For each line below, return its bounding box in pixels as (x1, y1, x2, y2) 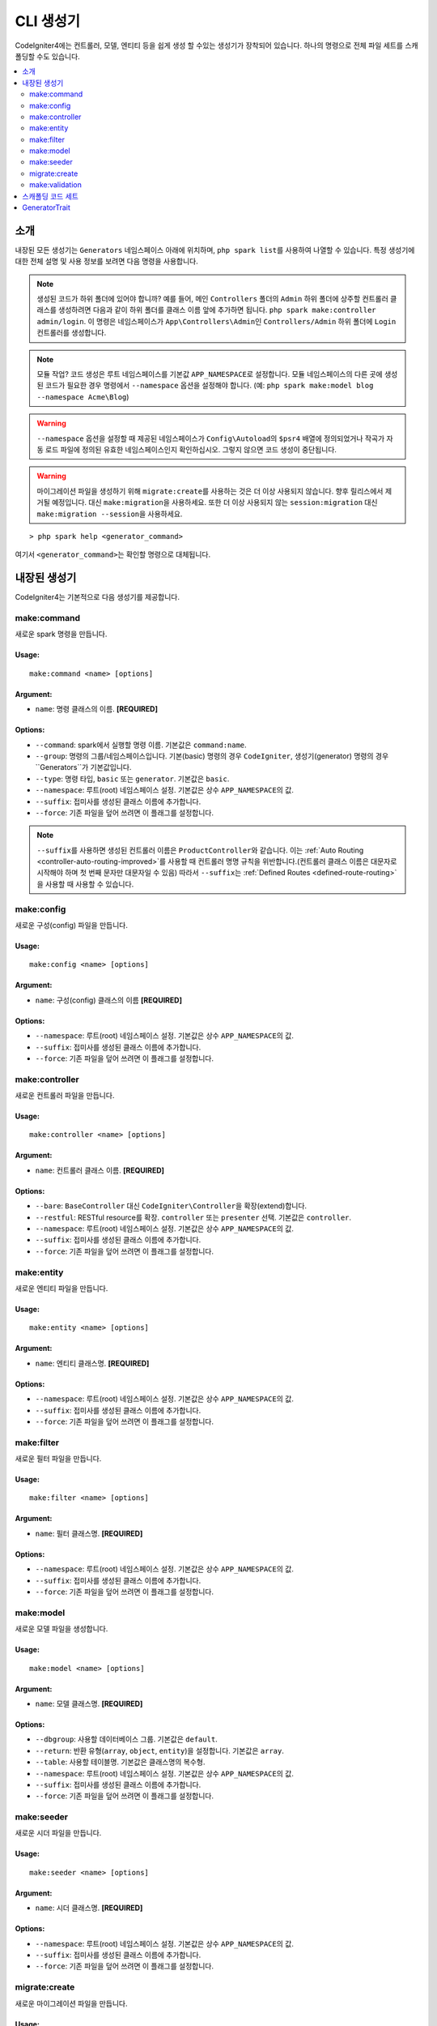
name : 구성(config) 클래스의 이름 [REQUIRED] (35, 995, 182, 1005)
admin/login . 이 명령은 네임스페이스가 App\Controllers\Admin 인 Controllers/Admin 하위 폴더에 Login (36, 316, 397, 326)
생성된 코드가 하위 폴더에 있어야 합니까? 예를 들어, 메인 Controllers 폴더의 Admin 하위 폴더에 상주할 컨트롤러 (36, 294, 388, 304)
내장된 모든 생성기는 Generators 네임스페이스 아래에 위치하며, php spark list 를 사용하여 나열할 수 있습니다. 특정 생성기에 (15, 245, 415, 254)
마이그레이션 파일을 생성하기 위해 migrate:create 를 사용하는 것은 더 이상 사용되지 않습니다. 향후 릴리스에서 (36, 486, 384, 496)
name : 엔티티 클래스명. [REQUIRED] (35, 1358, 150, 1368)
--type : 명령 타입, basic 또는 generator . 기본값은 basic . (35, 774, 230, 784)
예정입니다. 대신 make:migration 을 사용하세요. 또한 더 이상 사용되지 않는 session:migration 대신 (51, 498, 378, 507)
